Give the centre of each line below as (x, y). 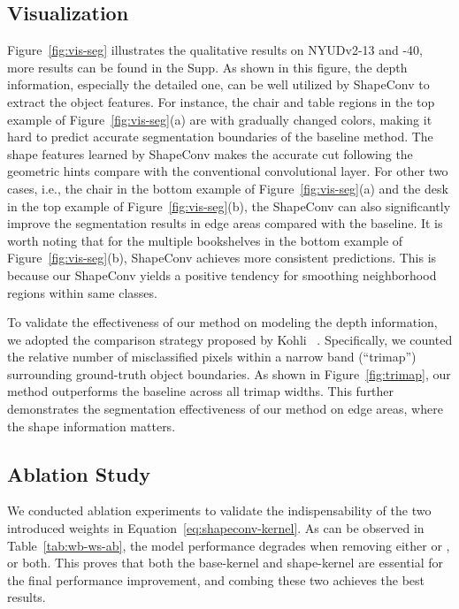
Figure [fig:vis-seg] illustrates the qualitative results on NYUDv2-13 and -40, (215, 50)
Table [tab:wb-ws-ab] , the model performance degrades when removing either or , (229, 545)
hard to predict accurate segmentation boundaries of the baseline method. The (220, 137)
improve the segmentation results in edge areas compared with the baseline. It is (225, 223)
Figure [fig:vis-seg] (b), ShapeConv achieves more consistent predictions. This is (222, 258)
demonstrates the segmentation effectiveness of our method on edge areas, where (225, 409)
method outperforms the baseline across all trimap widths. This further (201, 391)
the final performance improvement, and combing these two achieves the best (216, 579)
